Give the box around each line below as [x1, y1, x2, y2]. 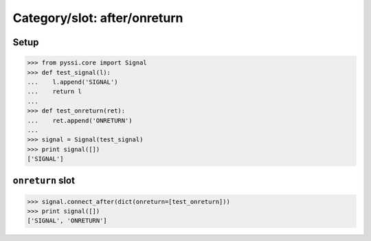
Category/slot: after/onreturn [12, 10, 183, 25]
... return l [27, 88, 82, 95]
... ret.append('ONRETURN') [27, 117, 133, 124]
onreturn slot [12, 175, 76, 187]
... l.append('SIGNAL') [27, 78, 118, 86]
